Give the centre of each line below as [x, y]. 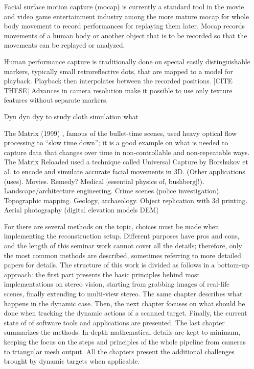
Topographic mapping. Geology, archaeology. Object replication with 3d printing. [126, 200]
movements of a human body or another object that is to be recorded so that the [126, 35]
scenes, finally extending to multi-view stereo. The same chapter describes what [123, 294]
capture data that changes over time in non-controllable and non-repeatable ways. [127, 152]
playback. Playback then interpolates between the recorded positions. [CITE [118, 81]
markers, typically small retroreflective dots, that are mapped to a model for [118, 71]
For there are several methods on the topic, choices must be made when [112, 226]
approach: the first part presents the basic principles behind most [102, 274]
